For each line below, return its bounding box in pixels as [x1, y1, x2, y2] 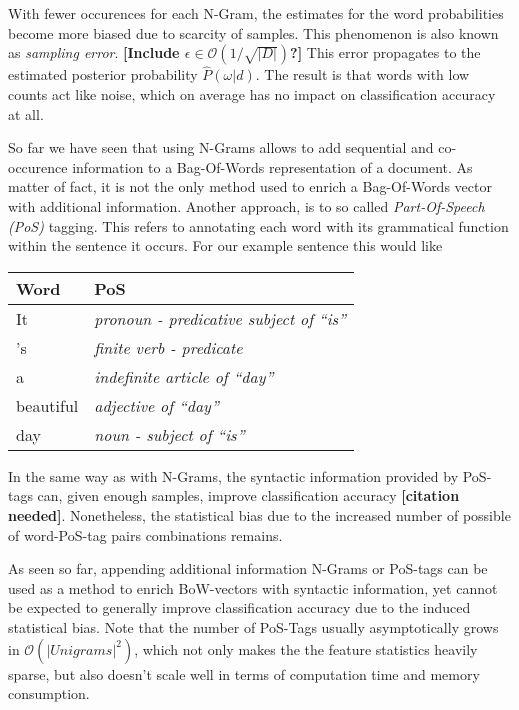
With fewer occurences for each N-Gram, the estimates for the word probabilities [8, 3, 504, 23]
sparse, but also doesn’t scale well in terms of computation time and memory [8, 663, 480, 684]
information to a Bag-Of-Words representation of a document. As [72, 156, 473, 177]
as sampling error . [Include [8, 42, 180, 63]
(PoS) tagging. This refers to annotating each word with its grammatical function [8, 215, 509, 236]
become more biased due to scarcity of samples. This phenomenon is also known [8, 22, 499, 43]
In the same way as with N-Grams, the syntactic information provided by [8, 465, 459, 486]
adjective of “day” [94, 393, 219, 417]
